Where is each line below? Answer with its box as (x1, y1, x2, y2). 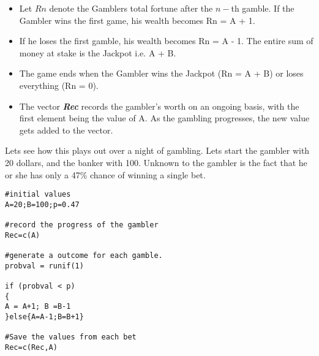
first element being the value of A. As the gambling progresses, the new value (19, 112, 310, 124)
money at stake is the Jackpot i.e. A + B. (19, 46, 176, 59)
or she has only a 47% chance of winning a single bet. (5, 168, 206, 181)
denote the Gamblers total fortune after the (49, 2, 213, 14)
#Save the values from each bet (5, 333, 137, 342)
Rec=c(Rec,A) (5, 343, 58, 352)
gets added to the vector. (19, 123, 113, 136)
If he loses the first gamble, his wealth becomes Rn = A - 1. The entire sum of (19, 34, 313, 47)
